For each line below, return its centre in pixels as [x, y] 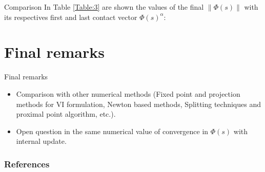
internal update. [41, 141]
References [27, 164]
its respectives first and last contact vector [71, 17]
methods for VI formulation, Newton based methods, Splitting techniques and [138, 104]
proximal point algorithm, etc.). [66, 114]
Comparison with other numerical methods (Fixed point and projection [128, 93]
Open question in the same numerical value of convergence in [112, 131]
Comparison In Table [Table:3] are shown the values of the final [104, 7]
